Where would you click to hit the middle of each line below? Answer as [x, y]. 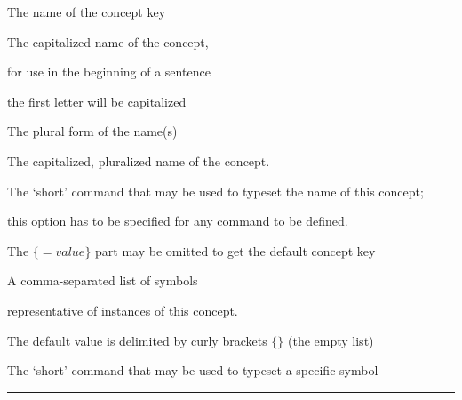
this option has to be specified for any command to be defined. [178, 221]
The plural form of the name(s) [92, 131]
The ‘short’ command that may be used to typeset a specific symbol [193, 370]
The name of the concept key [87, 12]
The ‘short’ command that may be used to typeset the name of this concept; [215, 191]
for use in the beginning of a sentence [109, 72]
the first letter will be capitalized [97, 101]
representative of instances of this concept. [123, 310]
